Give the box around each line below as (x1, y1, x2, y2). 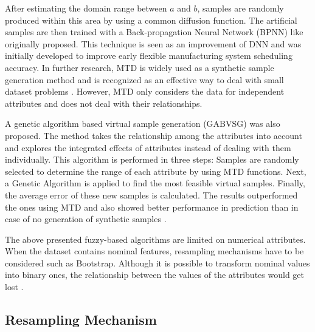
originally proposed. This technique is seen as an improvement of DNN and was (5, 37, 302, 50)
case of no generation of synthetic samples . (5, 212, 167, 225)
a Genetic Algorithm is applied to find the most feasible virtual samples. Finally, (5, 177, 305, 189)
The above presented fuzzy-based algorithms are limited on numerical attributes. (5, 232, 306, 245)
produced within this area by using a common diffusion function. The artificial (5, 13, 297, 26)
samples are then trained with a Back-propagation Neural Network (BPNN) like (5, 25, 303, 38)
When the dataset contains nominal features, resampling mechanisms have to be (5, 245, 304, 257)
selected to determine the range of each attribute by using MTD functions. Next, (5, 164, 306, 177)
